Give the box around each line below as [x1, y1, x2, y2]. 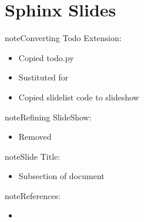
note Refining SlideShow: [5, 110, 92, 123]
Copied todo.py [18, 51, 74, 63]
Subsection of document [18, 170, 105, 182]
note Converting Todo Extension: [5, 32, 122, 44]
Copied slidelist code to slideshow [18, 90, 139, 103]
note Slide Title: [5, 150, 61, 162]
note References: [5, 189, 61, 201]
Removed [18, 130, 52, 143]
